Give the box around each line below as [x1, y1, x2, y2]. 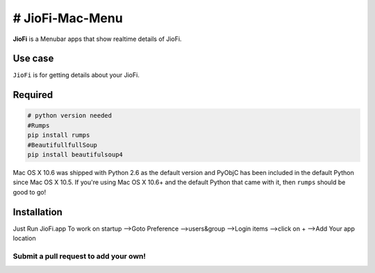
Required [12, 89, 53, 101]
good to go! [12, 188, 47, 196]
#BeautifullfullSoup [27, 141, 97, 149]
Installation [12, 206, 62, 218]
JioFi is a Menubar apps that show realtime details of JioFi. [12, 35, 182, 43]
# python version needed [27, 112, 112, 119]
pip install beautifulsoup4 [27, 151, 123, 159]
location [12, 234, 36, 242]
